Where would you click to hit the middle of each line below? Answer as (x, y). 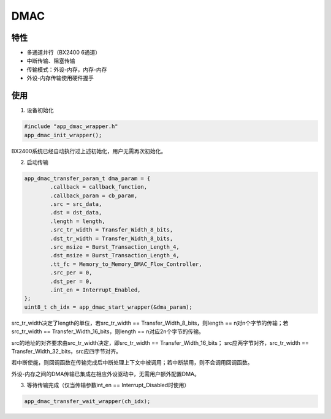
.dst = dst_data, (76, 213)
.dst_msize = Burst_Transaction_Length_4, (115, 255)
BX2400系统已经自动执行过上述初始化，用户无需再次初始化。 (89, 151)
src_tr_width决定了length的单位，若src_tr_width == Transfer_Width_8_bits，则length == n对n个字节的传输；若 (150, 323)
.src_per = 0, (71, 273)
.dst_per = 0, (71, 281)
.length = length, (78, 221)
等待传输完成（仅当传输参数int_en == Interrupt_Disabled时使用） (108, 385)
